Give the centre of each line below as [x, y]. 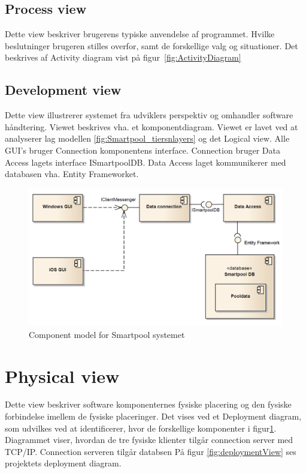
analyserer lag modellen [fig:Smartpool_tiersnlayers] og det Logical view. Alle [147, 138]
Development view [63, 90]
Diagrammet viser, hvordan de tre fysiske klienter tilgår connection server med [149, 440]
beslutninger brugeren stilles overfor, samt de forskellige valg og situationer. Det [152, 45]
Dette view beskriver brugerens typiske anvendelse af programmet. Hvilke [140, 34]
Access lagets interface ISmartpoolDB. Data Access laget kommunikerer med [146, 162]
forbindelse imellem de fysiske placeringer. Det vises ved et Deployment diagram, [153, 416]
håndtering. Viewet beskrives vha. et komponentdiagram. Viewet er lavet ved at [152, 126]
